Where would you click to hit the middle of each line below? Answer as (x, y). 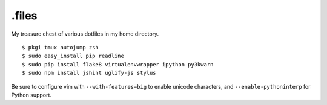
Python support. (31, 95)
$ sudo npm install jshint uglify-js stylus (89, 73)
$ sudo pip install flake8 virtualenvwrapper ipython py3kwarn (118, 64)
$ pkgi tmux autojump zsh (61, 47)
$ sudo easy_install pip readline (73, 56)
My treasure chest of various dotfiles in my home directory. (85, 34)
